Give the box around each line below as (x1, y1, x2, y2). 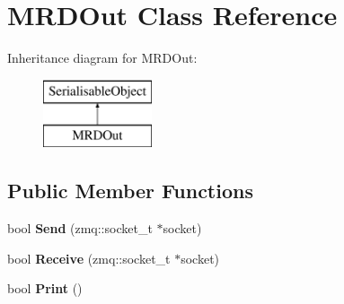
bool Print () (7, 279, 83, 298)
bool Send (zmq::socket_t (7, 219, 153, 238)
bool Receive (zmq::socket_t (7, 248, 171, 267)
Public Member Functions (7, 177, 253, 204)
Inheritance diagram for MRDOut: (7, 48, 198, 67)
